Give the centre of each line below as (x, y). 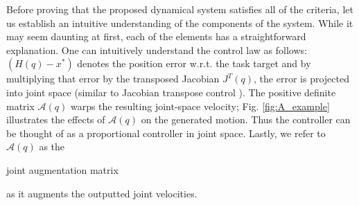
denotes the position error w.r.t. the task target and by (194, 63)
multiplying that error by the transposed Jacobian (113, 79)
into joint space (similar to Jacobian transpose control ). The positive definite (171, 92)
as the (52, 146)
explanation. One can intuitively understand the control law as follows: (157, 50)
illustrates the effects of (56, 119)
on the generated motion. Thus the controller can (246, 119)
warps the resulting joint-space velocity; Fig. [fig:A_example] (200, 106)
